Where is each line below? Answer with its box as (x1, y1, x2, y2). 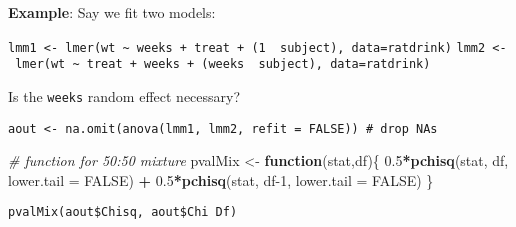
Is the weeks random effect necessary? (8, 85, 241, 106)
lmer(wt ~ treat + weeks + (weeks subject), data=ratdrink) (15, 57, 431, 72)
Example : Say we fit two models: (8, 2, 216, 22)
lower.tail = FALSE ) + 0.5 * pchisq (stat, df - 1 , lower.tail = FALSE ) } (8, 169, 434, 190)
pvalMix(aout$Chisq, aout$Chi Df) (8, 205, 238, 220)
